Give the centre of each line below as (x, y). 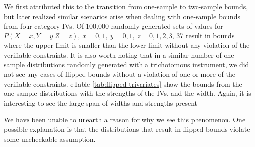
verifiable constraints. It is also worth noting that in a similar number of (113, 54)
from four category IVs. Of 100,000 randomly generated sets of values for (113, 26)
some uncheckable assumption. (50, 138)
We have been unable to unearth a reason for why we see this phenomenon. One (125, 119)
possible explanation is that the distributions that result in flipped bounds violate (127, 129)
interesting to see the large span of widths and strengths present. (101, 103)
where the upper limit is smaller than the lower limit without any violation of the (127, 45)
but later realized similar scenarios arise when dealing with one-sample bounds (122, 16)
